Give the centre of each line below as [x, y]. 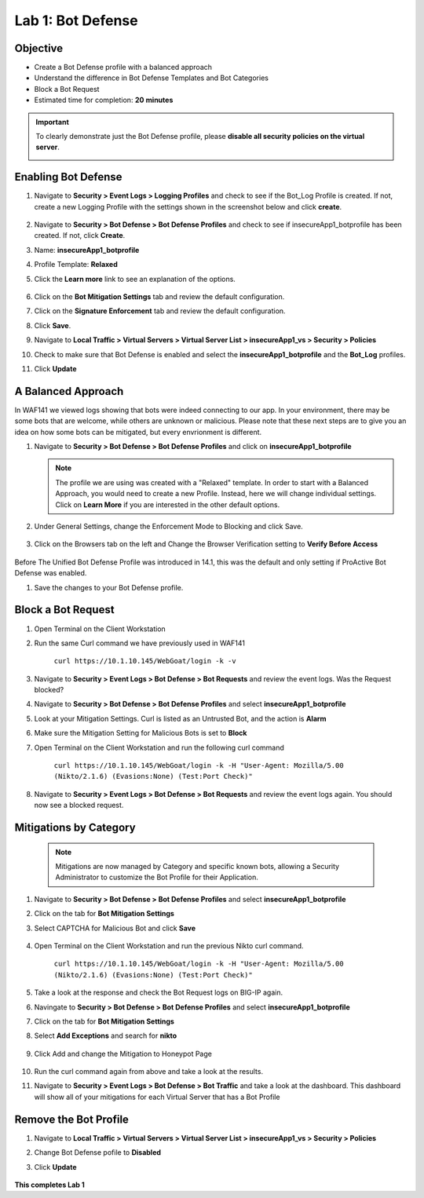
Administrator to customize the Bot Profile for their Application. [157, 877]
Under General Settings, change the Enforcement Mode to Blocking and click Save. [169, 527]
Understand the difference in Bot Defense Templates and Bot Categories [151, 78]
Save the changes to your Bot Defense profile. [109, 587]
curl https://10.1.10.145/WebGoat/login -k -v [145, 661]
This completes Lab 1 [50, 1185]
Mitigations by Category [75, 827]
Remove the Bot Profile [72, 1119]
